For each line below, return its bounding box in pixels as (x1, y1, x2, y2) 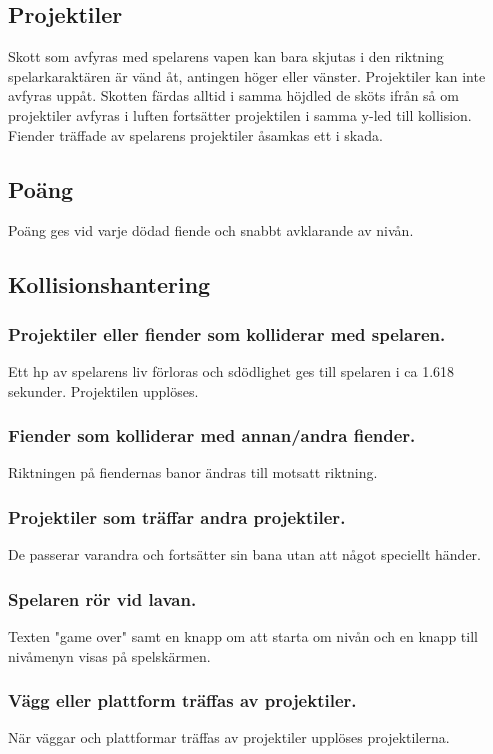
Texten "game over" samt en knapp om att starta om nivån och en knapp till (8, 626, 478, 646)
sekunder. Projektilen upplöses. (8, 380, 199, 401)
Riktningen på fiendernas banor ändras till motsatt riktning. (8, 462, 378, 483)
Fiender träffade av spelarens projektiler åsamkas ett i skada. (8, 124, 383, 145)
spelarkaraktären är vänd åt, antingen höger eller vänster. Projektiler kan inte (8, 65, 486, 86)
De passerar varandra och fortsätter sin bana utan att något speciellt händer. (8, 544, 481, 565)
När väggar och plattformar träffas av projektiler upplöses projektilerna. (8, 727, 450, 748)
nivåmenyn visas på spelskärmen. (8, 645, 211, 666)
